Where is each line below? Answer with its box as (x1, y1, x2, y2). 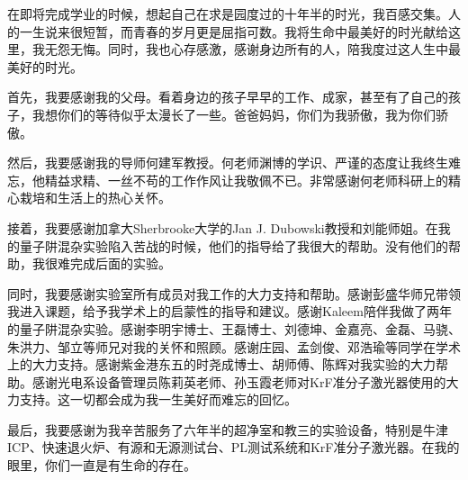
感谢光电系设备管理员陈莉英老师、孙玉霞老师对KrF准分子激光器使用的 (31, 372, 446, 391)
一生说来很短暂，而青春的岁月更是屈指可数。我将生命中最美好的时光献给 (19, 22, 448, 41)
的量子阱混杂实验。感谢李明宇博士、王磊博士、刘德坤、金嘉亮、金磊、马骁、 (7, 319, 461, 338)
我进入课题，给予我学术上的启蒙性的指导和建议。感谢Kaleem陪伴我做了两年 (7, 302, 452, 321)
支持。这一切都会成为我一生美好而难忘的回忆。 (19, 390, 297, 409)
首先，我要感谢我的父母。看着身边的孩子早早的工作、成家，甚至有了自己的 (7, 87, 448, 106)
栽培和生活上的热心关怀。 (19, 188, 171, 207)
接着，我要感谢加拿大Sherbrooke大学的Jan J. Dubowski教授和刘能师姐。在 (7, 218, 438, 237)
